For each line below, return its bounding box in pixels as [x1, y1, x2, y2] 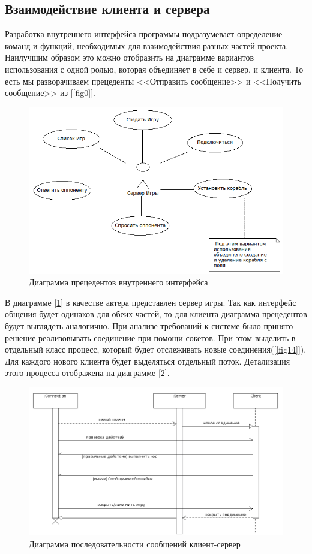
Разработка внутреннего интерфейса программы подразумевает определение [5, 28, 283, 40]
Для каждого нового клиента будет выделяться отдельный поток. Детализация [5, 354, 290, 367]
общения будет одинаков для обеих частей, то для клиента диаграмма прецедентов [5, 308, 307, 320]
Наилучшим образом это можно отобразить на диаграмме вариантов [5, 51, 254, 64]
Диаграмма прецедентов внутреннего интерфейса [29, 276, 208, 288]
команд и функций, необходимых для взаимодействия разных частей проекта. [5, 39, 289, 52]
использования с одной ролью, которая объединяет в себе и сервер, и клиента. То [5, 62, 304, 75]
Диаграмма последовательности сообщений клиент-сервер [29, 537, 241, 550]
